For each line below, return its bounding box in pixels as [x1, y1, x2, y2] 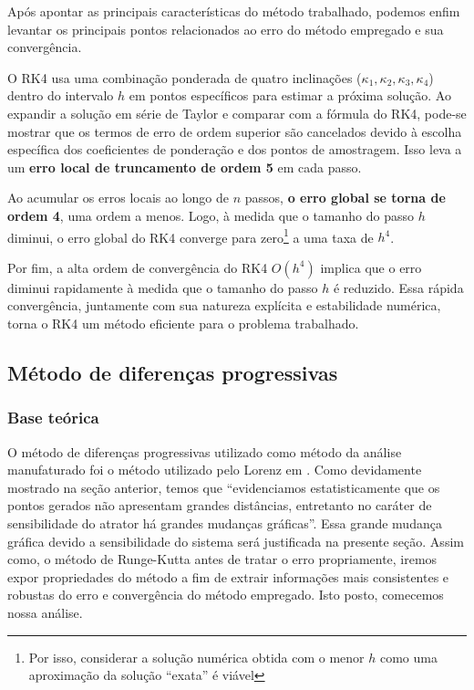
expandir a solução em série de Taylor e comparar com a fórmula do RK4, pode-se [7, 103, 467, 122]
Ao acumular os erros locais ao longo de [7, 188, 229, 207]
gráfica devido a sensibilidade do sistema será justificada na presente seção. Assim [7, 531, 464, 550]
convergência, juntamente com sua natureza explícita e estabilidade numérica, [7, 296, 441, 315]
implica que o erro [320, 257, 422, 277]
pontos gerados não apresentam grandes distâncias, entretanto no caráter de [7, 496, 432, 515]
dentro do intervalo [7, 86, 114, 105]
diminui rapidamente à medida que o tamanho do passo [7, 277, 318, 297]
